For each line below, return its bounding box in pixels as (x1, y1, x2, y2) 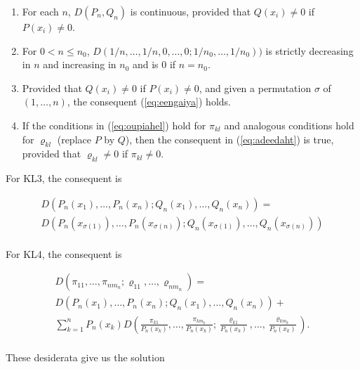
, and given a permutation (199, 80, 312, 95)
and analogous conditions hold (224, 117, 354, 132)
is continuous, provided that (130, 4, 251, 18)
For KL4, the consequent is (6, 246, 122, 261)
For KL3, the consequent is (6, 171, 122, 186)
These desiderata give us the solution (6, 349, 165, 364)
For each (22, 4, 59, 18)
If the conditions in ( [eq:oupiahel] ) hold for (22, 117, 206, 132)
